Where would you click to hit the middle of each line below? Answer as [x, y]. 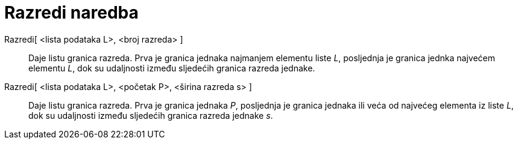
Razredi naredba [71, 13]
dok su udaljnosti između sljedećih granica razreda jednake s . [151, 115]
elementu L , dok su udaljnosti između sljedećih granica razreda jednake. [172, 68]
